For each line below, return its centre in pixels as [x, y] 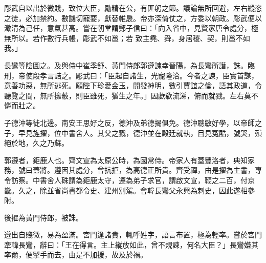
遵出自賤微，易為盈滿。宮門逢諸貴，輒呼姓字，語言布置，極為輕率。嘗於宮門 [133, 235]
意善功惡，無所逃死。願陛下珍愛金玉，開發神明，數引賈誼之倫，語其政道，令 [133, 85]
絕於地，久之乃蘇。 [36, 143]
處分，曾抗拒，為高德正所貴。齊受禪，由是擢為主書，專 [169, 170]
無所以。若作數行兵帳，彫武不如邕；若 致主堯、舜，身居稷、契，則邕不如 [127, 38]
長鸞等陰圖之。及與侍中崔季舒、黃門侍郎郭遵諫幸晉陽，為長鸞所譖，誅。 [126, 65]
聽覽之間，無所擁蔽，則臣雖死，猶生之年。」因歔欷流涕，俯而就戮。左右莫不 [131, 95]
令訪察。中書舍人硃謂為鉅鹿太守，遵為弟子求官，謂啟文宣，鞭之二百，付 [126, 180]
